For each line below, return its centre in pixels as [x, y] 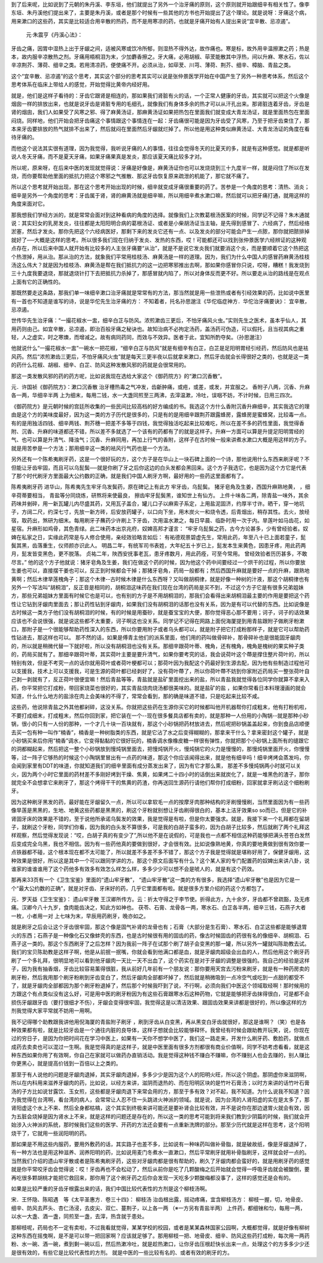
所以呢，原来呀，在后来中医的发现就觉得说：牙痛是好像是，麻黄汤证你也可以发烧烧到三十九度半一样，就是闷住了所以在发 [160, 168]
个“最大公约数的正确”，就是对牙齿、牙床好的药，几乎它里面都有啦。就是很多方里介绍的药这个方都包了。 [139, 888]
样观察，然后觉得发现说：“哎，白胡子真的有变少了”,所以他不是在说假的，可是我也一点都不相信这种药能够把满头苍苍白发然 [161, 835]
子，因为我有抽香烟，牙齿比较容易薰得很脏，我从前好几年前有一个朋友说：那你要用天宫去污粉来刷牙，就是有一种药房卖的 [160, 969]
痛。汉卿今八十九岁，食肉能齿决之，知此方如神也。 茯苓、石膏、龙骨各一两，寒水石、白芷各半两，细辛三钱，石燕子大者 [159, 908]
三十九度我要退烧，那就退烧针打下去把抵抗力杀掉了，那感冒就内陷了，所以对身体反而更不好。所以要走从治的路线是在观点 [160, 273]
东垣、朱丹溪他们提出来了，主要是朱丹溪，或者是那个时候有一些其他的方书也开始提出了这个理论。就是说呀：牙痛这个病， [160, 13]
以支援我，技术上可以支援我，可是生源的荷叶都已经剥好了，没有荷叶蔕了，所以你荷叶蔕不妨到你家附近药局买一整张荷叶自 [160, 671]
